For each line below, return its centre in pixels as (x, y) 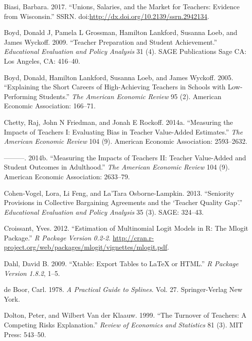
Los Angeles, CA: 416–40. (42, 60)
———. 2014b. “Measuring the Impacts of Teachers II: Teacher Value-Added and (125, 157)
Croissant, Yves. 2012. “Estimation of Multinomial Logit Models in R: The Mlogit (126, 228)
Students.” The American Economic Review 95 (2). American (130, 96)
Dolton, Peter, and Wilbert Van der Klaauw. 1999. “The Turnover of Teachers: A (125, 315)
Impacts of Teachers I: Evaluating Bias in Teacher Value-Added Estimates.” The (123, 131)
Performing (20, 96)
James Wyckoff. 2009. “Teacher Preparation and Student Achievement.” (111, 42)
